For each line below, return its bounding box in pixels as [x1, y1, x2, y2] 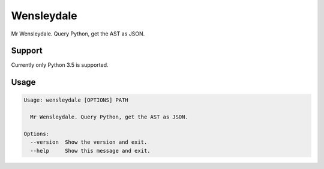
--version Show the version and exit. [30, 139, 148, 146]
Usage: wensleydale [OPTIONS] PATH [23, 97, 128, 103]
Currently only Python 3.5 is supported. [11, 61, 109, 69]
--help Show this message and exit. [30, 147, 151, 154]
